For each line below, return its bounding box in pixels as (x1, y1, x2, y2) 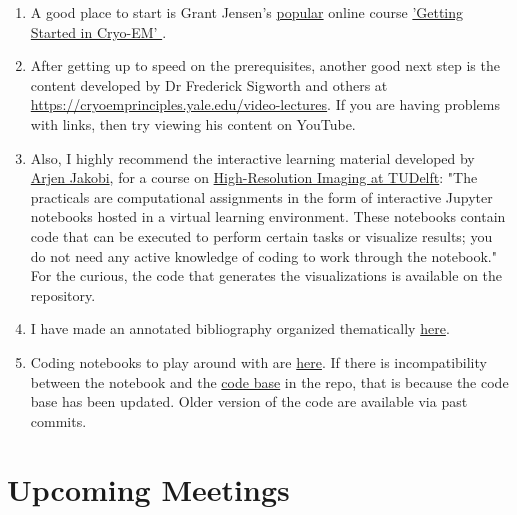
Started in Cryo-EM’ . (30, 21, 167, 42)
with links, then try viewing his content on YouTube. (30, 113, 356, 134)
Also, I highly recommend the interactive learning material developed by (30, 147, 475, 168)
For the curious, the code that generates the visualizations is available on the (30, 265, 503, 286)
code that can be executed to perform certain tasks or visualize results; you (30, 225, 493, 246)
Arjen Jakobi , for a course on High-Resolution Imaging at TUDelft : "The (30, 167, 478, 188)
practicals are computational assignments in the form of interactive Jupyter (30, 186, 493, 207)
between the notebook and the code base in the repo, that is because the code (30, 371, 509, 392)
